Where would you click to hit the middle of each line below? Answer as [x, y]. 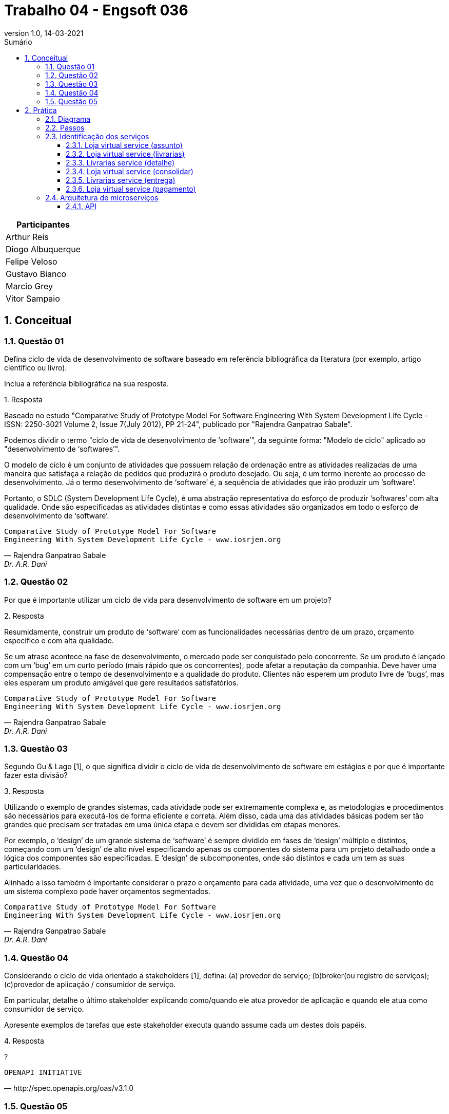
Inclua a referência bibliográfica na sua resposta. [87, 383]
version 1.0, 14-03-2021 [44, 33]
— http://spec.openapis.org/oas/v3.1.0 [69, 1088]
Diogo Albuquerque [43, 249]
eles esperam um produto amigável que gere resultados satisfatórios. [121, 682]
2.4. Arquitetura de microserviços [102, 197]
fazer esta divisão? [36, 775]
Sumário [18, 42]
